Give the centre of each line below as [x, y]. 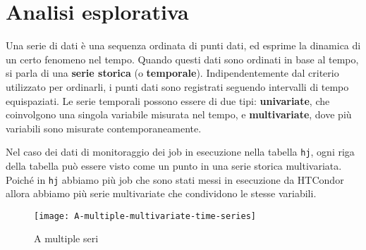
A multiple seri [66, 238]
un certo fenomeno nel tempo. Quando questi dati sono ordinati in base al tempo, [182, 59]
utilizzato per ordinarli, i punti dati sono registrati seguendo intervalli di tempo [177, 86]
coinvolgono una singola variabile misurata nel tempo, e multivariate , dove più [179, 114]
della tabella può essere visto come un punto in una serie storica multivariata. [174, 165]
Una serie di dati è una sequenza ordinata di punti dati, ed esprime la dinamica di [183, 45]
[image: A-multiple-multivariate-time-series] [145, 216]
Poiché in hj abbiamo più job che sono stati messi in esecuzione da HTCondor [175, 179]
